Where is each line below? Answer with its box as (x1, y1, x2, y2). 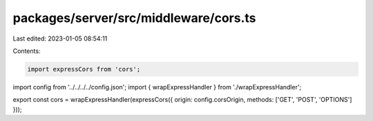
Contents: (12, 47, 41, 55)
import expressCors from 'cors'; (27, 65, 141, 73)
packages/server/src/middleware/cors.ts (12, 10, 256, 25)
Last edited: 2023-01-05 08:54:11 (12, 34, 108, 43)
